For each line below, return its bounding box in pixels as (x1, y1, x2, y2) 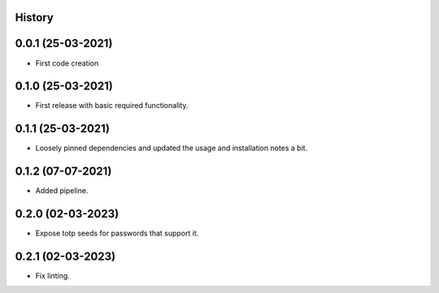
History (15, 11, 54, 24)
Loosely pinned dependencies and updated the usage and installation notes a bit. (35, 143, 308, 153)
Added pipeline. (35, 186, 89, 196)
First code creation (35, 58, 99, 68)
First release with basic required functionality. (35, 101, 189, 110)
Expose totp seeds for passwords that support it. (35, 228, 199, 239)
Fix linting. (35, 271, 71, 281)
